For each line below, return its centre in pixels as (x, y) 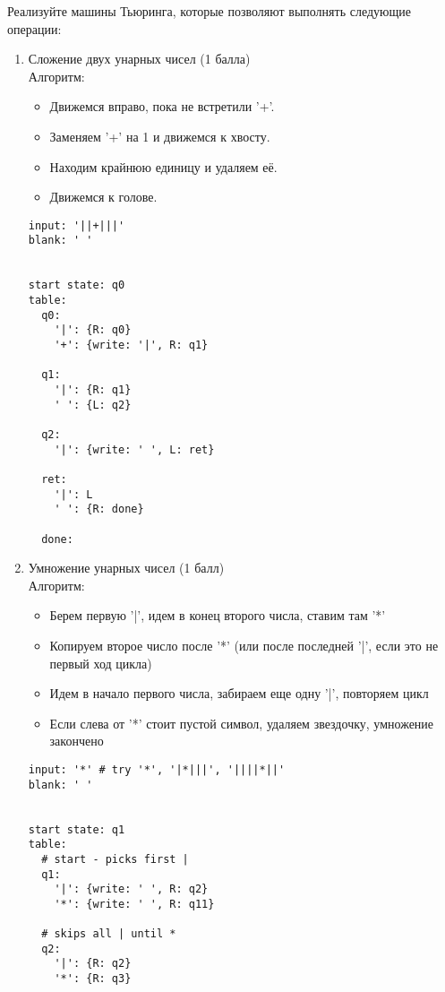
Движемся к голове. (103, 197)
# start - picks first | (115, 859)
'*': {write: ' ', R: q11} (134, 904)
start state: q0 (77, 285)
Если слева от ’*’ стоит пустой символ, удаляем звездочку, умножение (242, 723)
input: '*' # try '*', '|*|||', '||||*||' (157, 769)
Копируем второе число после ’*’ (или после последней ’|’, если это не (244, 645)
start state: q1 (77, 829)
